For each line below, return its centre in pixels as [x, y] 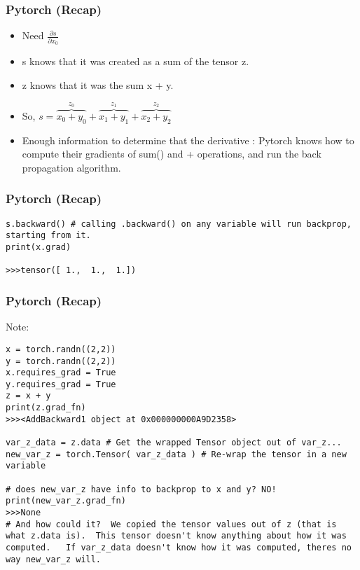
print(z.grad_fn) [46, 408]
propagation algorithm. [71, 167]
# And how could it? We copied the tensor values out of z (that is [171, 524]
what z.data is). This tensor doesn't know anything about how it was [176, 536]
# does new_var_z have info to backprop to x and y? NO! [141, 489]
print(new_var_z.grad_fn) [66, 501]
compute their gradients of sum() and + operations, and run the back [172, 154]
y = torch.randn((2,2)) [61, 361]
